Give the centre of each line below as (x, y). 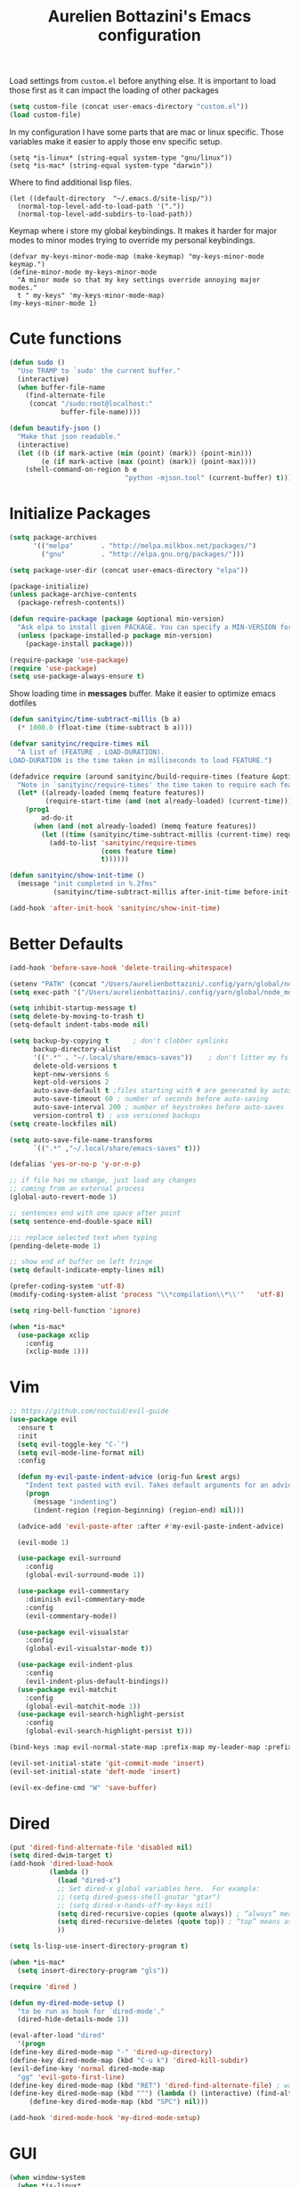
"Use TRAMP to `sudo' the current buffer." (99, 371)
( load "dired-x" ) (89, 1880)
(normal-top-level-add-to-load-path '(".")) (101, 206)
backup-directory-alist (77, 1049)
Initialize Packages (80, 514)
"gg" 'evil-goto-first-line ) (71, 2077)
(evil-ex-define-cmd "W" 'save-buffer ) (83, 1787)
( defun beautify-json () (55, 428)
